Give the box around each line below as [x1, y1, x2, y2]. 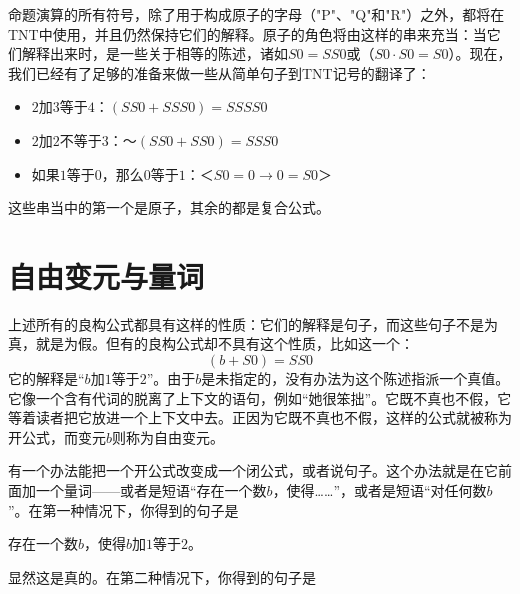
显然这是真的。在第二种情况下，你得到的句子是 [8, 566, 316, 587]
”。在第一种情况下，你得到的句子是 [8, 499, 239, 520]
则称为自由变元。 [112, 426, 225, 447]
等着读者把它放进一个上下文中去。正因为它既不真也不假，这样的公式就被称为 [8, 407, 512, 428]
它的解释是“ [8, 368, 85, 389]
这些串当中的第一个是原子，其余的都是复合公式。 [8, 197, 330, 218]
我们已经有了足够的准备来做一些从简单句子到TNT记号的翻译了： [8, 62, 431, 83]
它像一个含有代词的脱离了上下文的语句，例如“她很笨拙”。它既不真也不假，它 [8, 387, 512, 408]
